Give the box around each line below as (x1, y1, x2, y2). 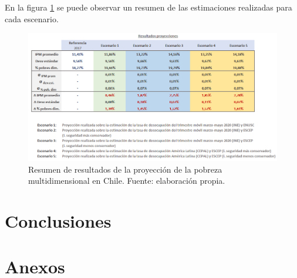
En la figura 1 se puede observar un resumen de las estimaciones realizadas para (5, 1, 292, 13)
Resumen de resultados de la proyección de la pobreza (28, 163, 222, 175)
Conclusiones (5, 209, 112, 232)
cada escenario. (5, 12, 59, 25)
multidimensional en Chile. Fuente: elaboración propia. (28, 174, 225, 187)
